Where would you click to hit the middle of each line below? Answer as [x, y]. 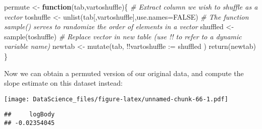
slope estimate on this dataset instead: [63, 83]
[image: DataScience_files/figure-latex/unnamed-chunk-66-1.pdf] [116, 99]
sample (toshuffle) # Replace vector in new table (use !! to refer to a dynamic [123, 36]
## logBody [30, 115]
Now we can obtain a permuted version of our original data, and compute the [124, 73]
